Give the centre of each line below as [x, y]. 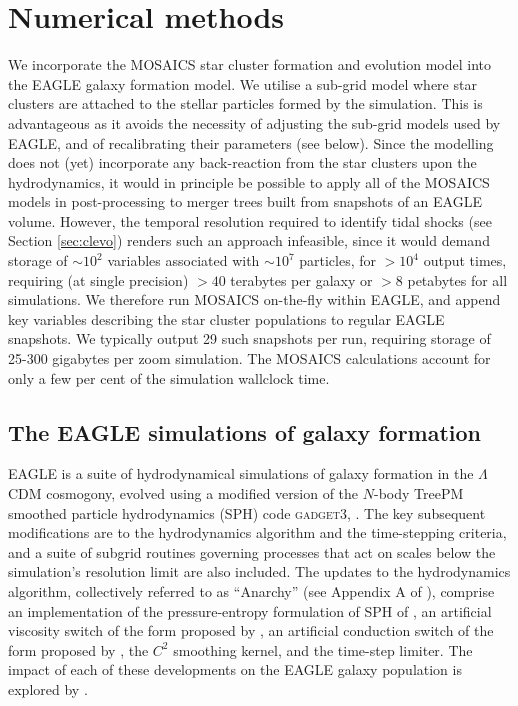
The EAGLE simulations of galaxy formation [245, 431]
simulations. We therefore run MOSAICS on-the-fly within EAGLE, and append [254, 299]
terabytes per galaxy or [301, 279]
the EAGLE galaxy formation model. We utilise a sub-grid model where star [242, 83]
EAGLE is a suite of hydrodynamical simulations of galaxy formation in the [241, 473]
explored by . [48, 688]
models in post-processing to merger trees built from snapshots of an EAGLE [245, 201]
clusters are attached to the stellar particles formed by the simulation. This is [245, 103]
